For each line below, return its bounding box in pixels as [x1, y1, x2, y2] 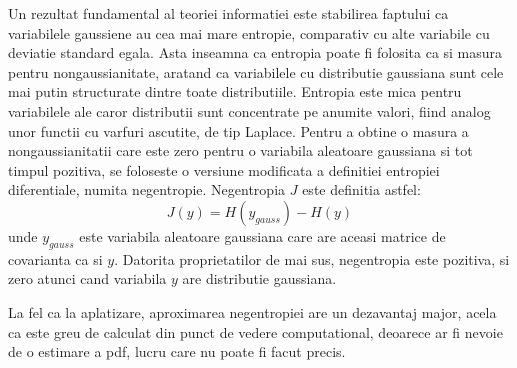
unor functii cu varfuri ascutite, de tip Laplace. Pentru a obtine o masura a [8, 120, 469, 141]
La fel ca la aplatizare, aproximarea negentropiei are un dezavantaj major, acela [8, 301, 497, 322]
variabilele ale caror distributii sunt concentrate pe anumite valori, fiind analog [8, 100, 491, 121]
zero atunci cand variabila [8, 268, 167, 289]
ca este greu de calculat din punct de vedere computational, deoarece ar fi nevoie [8, 321, 503, 342]
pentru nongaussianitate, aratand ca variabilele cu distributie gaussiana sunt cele [8, 61, 504, 82]
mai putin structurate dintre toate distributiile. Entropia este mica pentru [8, 81, 462, 102]
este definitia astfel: [302, 179, 421, 200]
